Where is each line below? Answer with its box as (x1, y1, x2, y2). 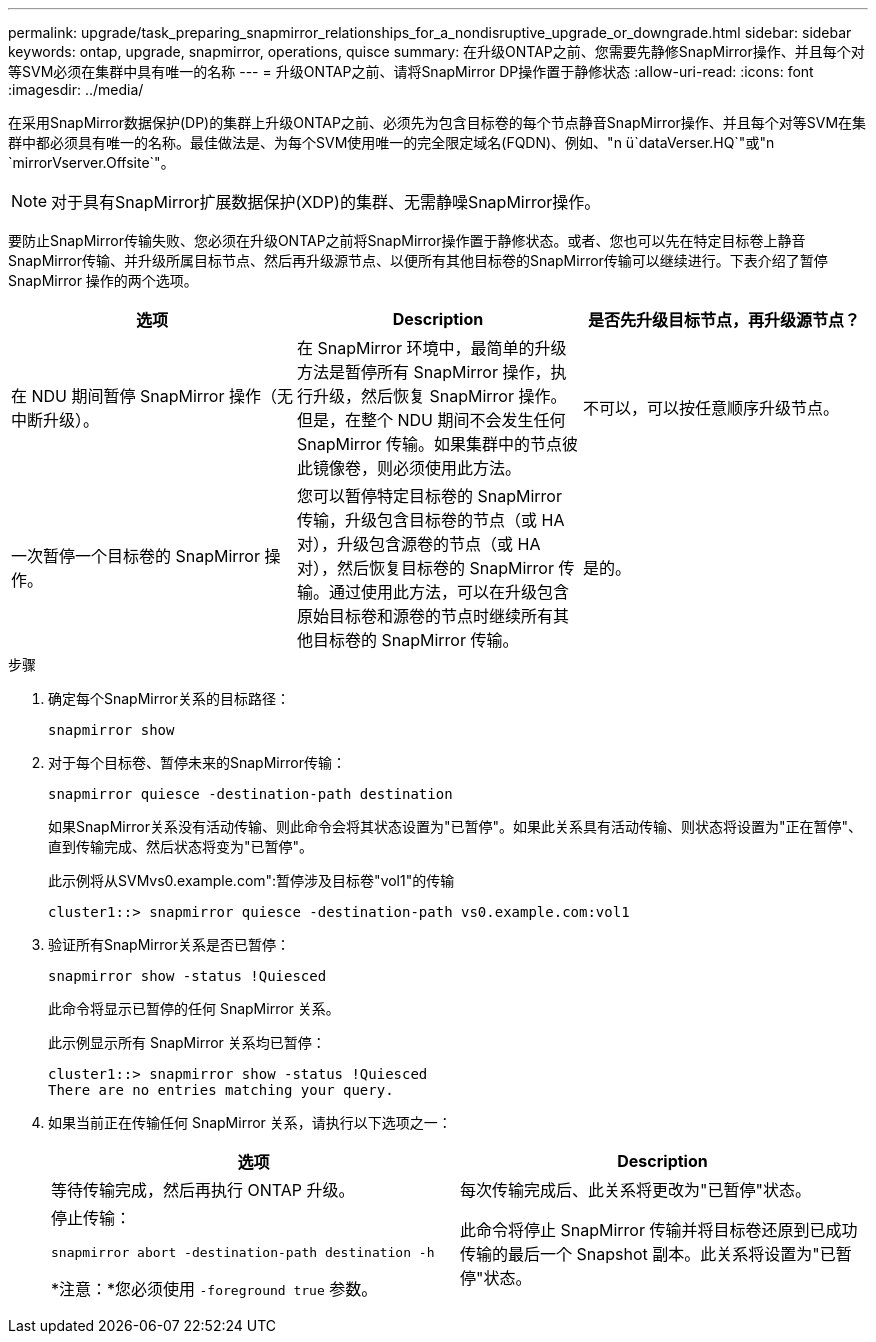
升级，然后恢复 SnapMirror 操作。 (312, 386, 567, 406)
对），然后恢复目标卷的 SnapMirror (296, 558, 554, 578)
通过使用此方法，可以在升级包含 (328, 582, 569, 602)
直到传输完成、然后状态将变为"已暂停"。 (48, 838, 314, 855)
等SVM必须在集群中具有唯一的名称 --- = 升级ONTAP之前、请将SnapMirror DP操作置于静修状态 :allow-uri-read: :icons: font (8, 63, 814, 80)
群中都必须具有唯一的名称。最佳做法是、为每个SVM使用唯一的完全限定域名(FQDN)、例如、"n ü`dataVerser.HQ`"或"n (8, 134, 775, 151)
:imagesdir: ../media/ (8, 81, 144, 98)
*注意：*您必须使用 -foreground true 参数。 (51, 1279, 378, 1299)
